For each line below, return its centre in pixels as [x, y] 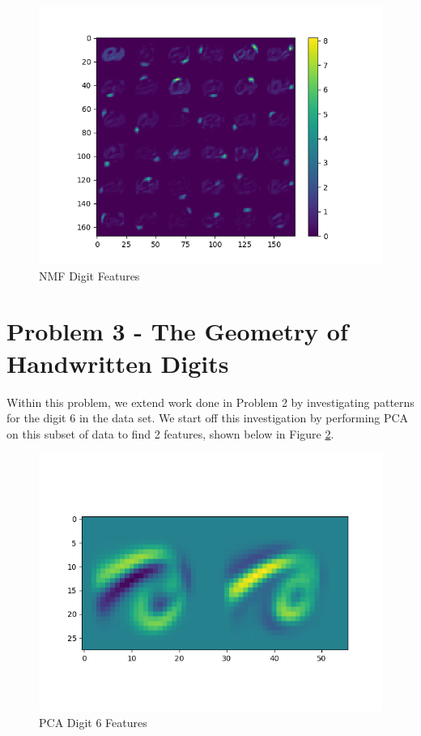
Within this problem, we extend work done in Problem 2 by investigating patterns [210, 402]
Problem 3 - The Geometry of [177, 331]
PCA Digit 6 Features [93, 722]
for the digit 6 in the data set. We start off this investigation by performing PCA [208, 418]
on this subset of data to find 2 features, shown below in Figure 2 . [170, 433]
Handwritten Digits [118, 363]
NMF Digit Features [89, 275]
